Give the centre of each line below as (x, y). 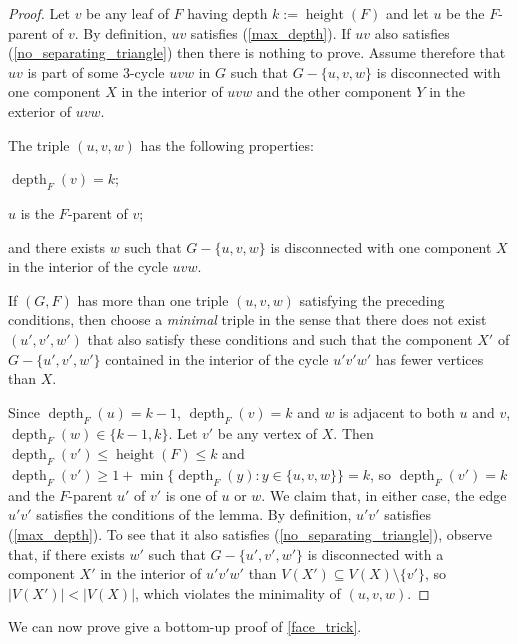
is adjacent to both (397, 411)
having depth (227, 13)
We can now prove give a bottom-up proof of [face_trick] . (185, 626)
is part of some (73, 71)
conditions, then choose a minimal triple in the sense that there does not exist (247, 319)
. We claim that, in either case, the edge (384, 494)
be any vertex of (267, 432)
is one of (191, 494)
